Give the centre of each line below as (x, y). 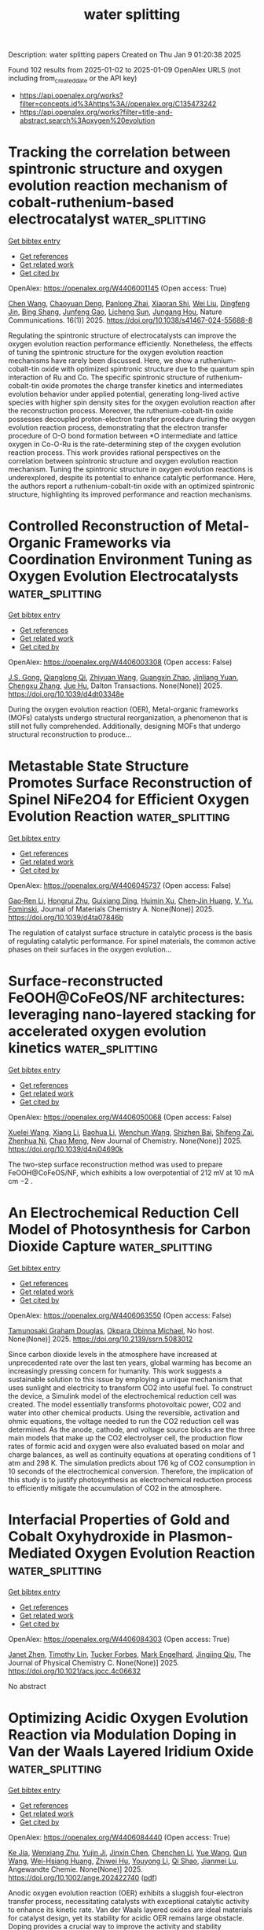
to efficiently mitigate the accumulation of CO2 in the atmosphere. (115, 1488)
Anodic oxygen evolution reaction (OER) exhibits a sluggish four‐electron (126, 1893)
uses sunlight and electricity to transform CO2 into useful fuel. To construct (130, 1388)
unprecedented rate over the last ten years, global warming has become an (130, 1362)
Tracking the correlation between (119, 152)
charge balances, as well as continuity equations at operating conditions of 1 (132, 1455)
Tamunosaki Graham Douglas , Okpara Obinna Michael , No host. (111, 1330)
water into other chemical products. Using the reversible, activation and (124, 1412)
